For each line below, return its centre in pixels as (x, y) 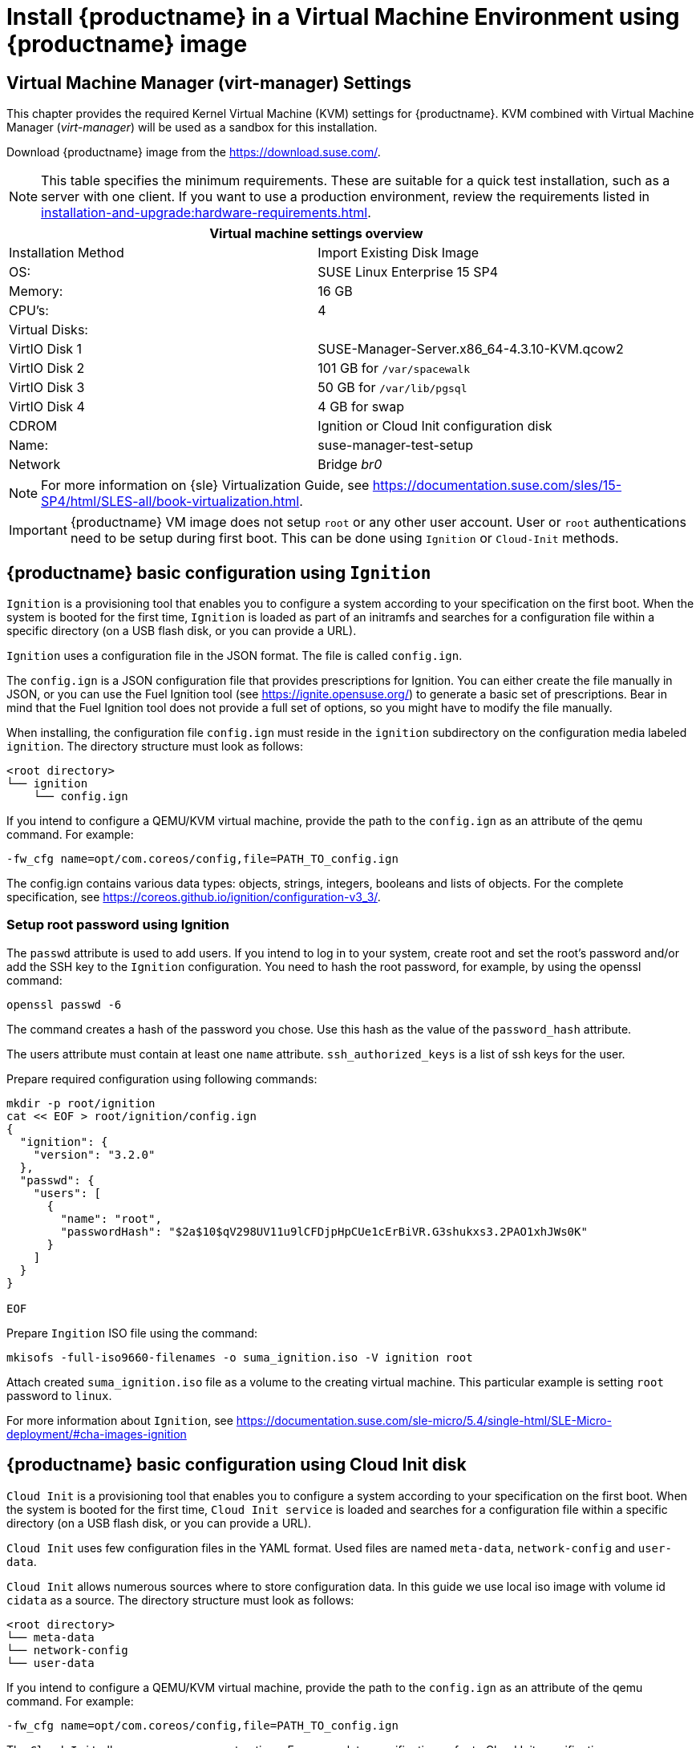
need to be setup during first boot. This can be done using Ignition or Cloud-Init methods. (344, 538)
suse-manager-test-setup (396, 445)
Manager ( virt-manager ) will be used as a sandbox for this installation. (192, 127)
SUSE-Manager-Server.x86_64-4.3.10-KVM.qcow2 (471, 349)
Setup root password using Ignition (118, 925)
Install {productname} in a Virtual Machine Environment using (343, 17)
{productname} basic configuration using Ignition (219, 573)
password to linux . (59, 1395)
